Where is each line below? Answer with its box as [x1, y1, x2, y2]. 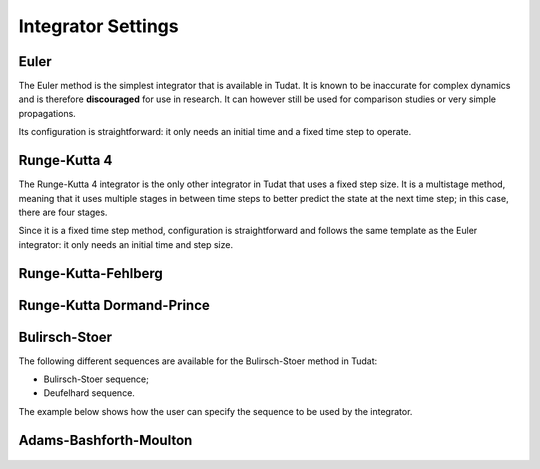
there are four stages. [18, 206, 108, 218]
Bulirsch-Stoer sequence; [43, 373, 150, 385]
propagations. [18, 107, 77, 119]
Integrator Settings [18, 15, 179, 37]
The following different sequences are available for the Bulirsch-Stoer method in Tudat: [18, 355, 378, 367]
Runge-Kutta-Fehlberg [18, 265, 164, 282]
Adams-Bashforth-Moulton [18, 431, 193, 449]
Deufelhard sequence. [43, 387, 135, 399]
